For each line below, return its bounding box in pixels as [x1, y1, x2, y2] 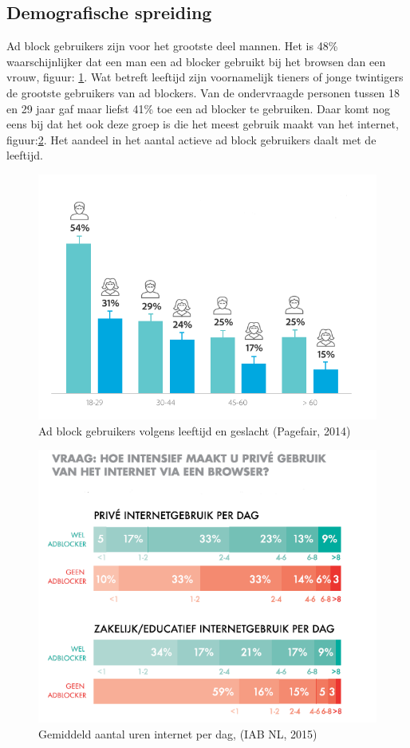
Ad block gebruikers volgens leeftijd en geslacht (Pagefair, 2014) [38, 422, 351, 439]
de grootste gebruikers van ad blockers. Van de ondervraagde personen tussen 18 [6, 84, 400, 100]
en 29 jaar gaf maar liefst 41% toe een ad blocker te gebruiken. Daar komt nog [6, 100, 391, 116]
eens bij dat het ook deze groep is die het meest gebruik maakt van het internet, [6, 116, 399, 132]
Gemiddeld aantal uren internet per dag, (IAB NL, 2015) [38, 725, 317, 742]
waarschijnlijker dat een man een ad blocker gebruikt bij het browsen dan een [6, 53, 386, 69]
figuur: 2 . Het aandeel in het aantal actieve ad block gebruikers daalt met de [6, 131, 376, 148]
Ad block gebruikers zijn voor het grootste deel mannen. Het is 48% [6, 37, 338, 54]
